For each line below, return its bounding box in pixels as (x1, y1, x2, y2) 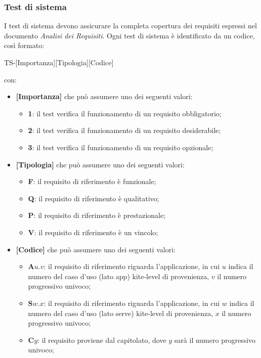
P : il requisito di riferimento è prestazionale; (28, 210, 166, 220)
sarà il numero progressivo (174, 334, 256, 345)
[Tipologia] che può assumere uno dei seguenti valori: (16, 159, 185, 169)
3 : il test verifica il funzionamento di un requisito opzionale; (28, 142, 213, 152)
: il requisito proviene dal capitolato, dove (37, 334, 166, 345)
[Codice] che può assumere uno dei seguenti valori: (16, 244, 176, 254)
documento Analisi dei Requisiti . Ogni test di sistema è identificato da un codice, (4, 30, 255, 40)
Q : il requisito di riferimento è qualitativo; (28, 193, 159, 203)
